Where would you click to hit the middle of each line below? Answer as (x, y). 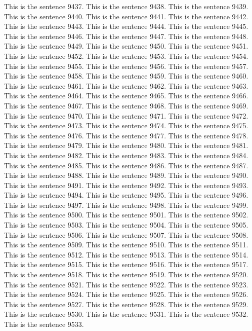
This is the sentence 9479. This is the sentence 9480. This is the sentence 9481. (126, 145)
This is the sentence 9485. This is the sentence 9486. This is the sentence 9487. (126, 165)
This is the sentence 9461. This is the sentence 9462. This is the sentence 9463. (126, 85)
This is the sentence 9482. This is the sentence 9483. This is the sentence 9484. (126, 155)
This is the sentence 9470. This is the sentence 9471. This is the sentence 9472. (126, 115)
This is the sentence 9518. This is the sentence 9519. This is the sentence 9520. (126, 274)
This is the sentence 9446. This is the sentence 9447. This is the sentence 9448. (126, 36)
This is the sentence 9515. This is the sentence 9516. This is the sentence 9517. (126, 264)
